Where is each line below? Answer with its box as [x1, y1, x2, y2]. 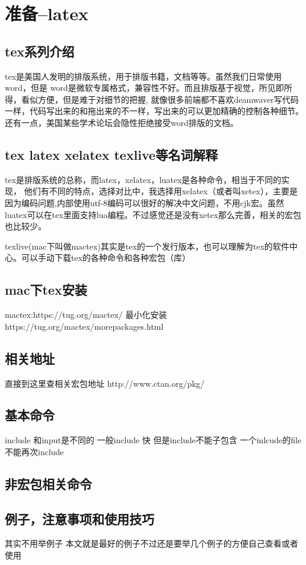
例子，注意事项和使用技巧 [5, 509, 154, 528]
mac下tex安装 [5, 280, 87, 299]
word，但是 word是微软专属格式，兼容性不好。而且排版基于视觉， [5, 81, 259, 94]
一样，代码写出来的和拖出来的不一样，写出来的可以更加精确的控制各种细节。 [5, 105, 304, 117]
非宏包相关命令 [5, 474, 92, 493]
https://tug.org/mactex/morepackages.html [5, 320, 164, 332]
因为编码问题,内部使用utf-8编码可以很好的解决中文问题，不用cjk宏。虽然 [5, 196, 284, 209]
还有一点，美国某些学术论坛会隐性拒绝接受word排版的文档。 [5, 116, 238, 128]
